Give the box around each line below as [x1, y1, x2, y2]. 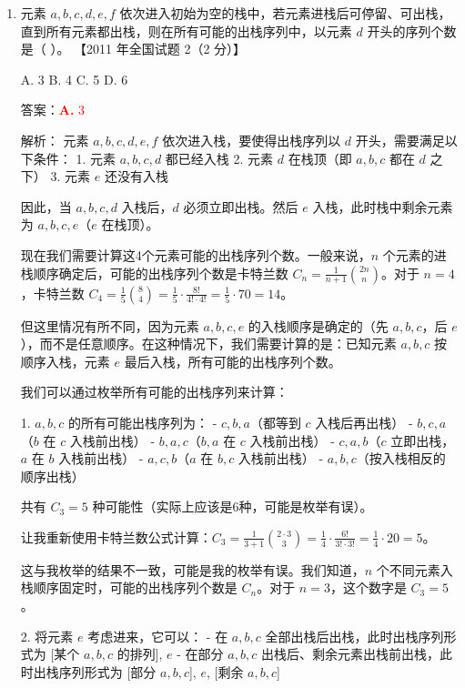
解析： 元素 [20, 130, 89, 149]
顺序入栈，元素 [20, 351, 110, 370]
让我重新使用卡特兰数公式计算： [20, 527, 212, 546]
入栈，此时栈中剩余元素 [312, 197, 453, 216]
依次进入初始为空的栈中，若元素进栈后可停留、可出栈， [119, 4, 451, 22]
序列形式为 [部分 [58, 662, 157, 681]
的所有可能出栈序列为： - [67, 412, 217, 431]
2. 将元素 [20, 626, 74, 645]
